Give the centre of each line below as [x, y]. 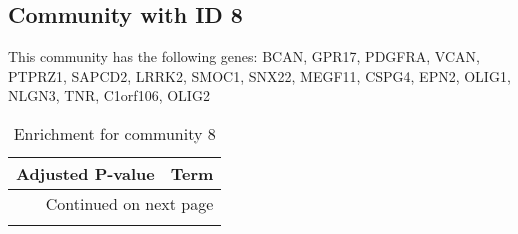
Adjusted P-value [85, 173]
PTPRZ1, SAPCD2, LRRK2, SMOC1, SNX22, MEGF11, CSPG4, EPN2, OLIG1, [259, 75]
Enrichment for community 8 [114, 133]
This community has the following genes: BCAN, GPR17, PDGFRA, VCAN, [244, 56]
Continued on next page [129, 203]
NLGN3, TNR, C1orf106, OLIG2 [109, 95]
